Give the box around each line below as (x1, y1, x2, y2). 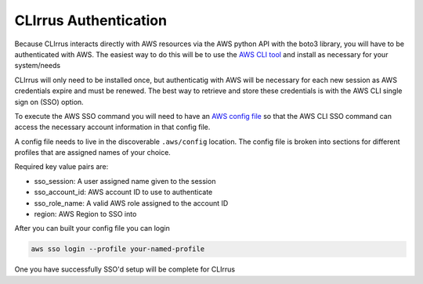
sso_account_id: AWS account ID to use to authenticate (34, 188, 213, 197)
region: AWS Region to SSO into (34, 210, 137, 219)
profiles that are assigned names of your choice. (14, 148, 172, 157)
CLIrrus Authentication (14, 12, 168, 29)
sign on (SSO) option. (14, 97, 84, 106)
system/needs (14, 61, 61, 70)
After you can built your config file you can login (14, 224, 170, 233)
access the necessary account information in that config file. (14, 122, 211, 132)
